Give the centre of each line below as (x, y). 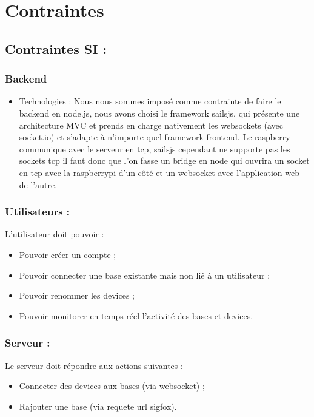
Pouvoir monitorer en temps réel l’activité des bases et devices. (136, 315)
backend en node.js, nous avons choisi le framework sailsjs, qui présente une (159, 113)
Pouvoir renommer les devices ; (77, 295)
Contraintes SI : (56, 48)
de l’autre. (38, 184)
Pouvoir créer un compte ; (68, 254)
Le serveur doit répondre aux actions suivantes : (94, 365)
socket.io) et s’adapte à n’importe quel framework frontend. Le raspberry (155, 137)
